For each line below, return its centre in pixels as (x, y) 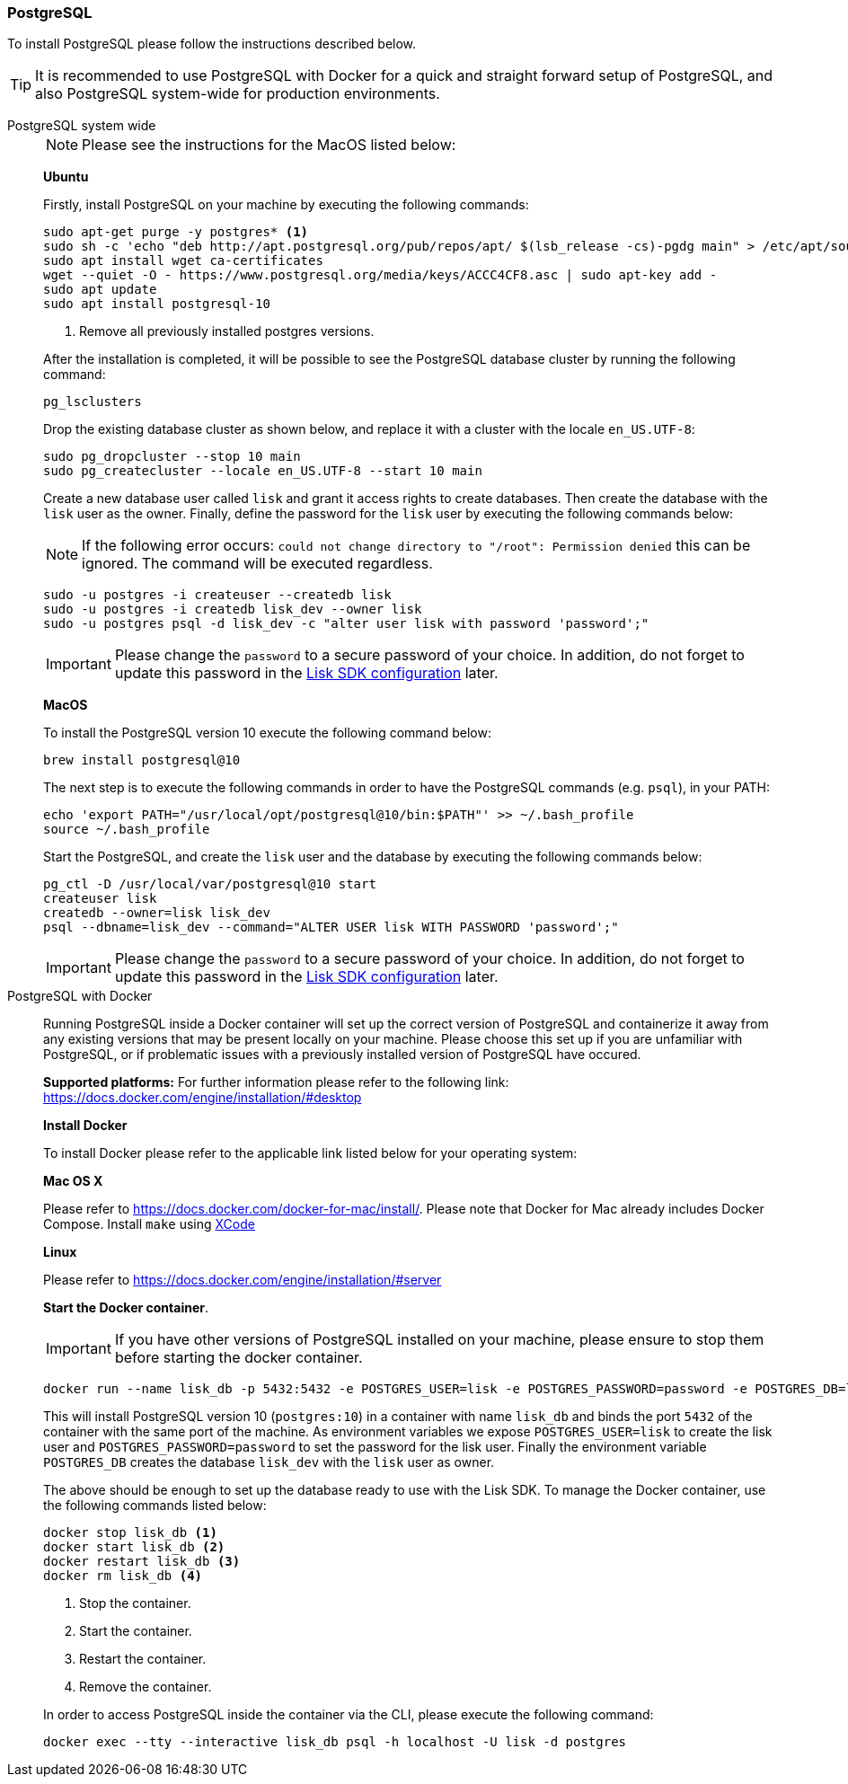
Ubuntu (66, 177)
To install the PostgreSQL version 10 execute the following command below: (267, 733)
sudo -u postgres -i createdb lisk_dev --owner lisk (233, 609)
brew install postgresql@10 (142, 760)
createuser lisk (100, 899)
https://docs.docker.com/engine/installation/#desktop (203, 1098)
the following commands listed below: (155, 1506)
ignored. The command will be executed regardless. (257, 564)
